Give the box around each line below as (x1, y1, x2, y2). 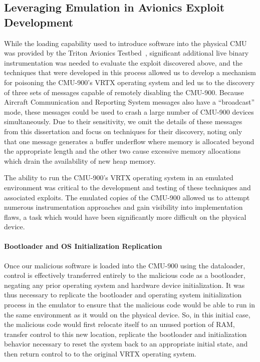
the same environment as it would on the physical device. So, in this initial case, (4, 309, 250, 319)
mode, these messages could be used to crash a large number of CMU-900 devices (4, 106, 254, 117)
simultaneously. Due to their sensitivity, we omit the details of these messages (4, 116, 242, 127)
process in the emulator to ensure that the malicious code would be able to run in (4, 299, 255, 310)
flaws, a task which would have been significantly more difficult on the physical (4, 211, 246, 222)
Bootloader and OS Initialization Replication (4, 241, 162, 251)
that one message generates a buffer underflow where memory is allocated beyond (4, 136, 254, 146)
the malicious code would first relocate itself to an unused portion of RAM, (4, 319, 235, 329)
